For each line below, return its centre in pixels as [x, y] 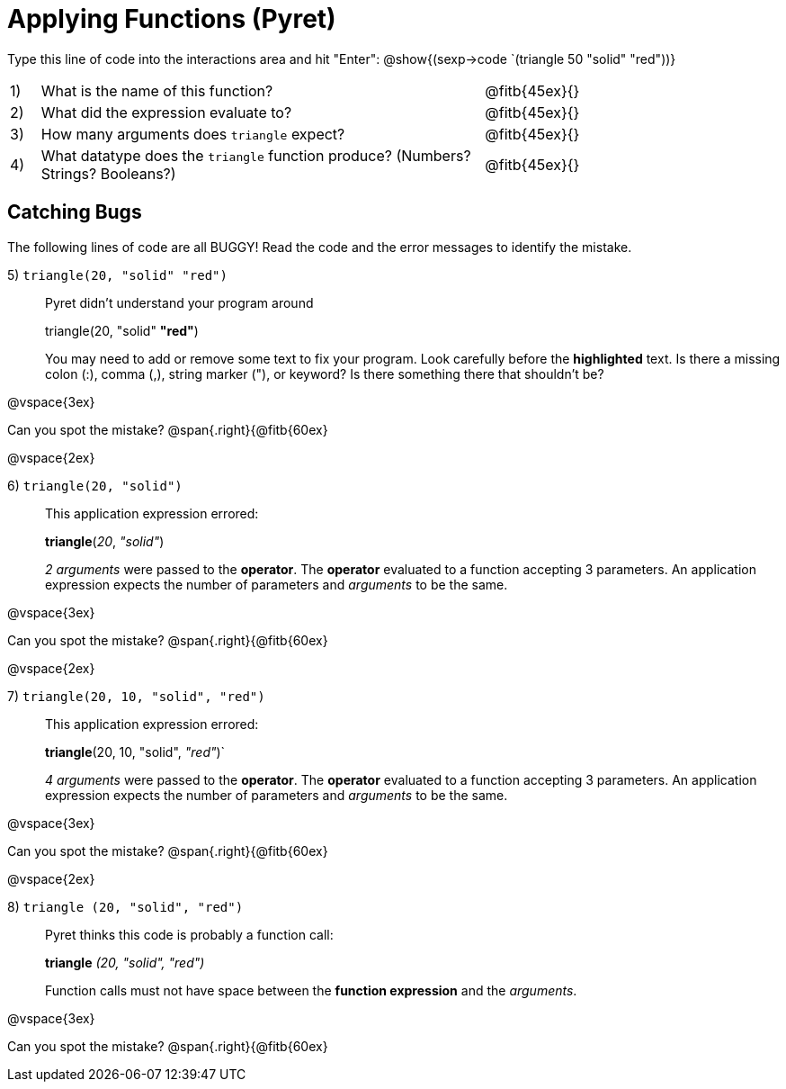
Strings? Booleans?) [108, 173]
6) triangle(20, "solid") [95, 485]
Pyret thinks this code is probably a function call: [189, 934]
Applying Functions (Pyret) [172, 19]
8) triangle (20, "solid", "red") [125, 906]
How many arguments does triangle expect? [193, 134]
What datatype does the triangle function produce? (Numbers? [256, 155]
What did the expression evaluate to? [166, 112]
